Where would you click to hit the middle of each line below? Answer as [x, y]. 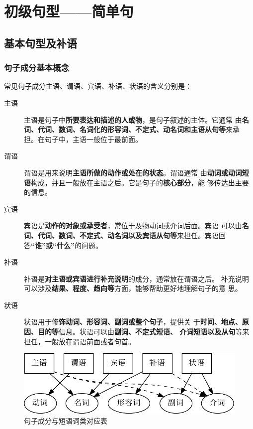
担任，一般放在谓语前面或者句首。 [80, 341]
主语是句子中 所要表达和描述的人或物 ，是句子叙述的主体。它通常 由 [133, 119]
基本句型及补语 [41, 43]
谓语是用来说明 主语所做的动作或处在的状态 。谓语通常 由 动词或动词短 [136, 172]
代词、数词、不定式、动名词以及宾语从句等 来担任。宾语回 [131, 235]
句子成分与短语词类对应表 [66, 421]
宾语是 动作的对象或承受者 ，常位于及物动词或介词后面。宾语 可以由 [133, 225]
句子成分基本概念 [37, 68]
